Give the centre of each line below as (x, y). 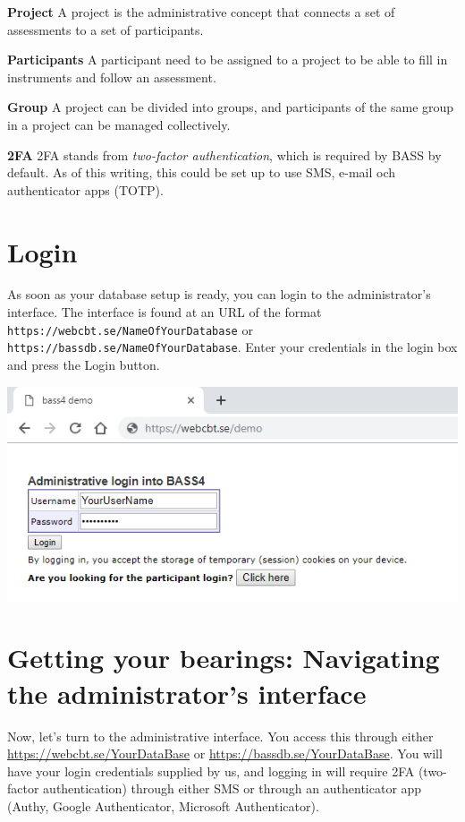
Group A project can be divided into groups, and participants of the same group (231, 107)
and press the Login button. (84, 364)
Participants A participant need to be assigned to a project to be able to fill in (228, 60)
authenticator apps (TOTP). (85, 189)
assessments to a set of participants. (106, 29)
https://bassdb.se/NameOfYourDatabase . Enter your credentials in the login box (232, 347)
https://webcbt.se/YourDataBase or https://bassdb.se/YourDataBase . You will (225, 753)
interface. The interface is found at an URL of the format (165, 312)
